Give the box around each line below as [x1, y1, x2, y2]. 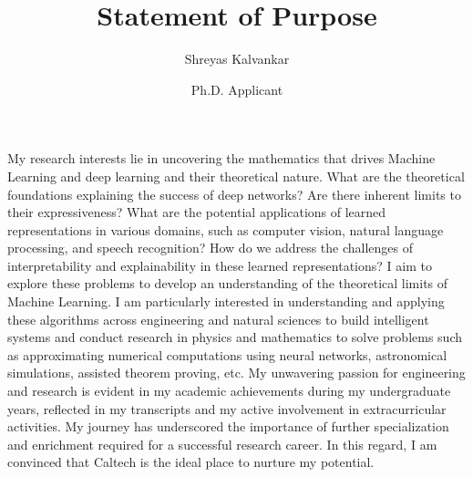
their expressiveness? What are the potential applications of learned [7, 202, 386, 222]
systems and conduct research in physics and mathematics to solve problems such [7, 327, 462, 347]
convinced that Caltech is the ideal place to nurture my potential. [7, 452, 375, 472]
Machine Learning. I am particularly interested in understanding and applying [7, 292, 445, 311]
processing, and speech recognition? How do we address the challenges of [7, 238, 414, 257]
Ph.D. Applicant [190, 79, 283, 99]
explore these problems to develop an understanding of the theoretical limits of [7, 274, 448, 293]
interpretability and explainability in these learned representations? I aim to [7, 255, 432, 275]
